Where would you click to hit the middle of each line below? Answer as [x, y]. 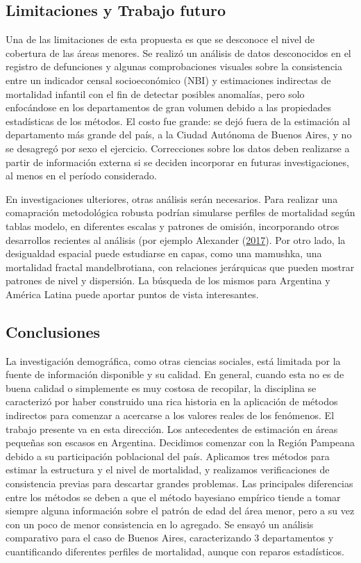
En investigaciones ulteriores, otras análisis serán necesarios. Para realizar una [172, 198]
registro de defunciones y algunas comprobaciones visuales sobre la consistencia [174, 66]
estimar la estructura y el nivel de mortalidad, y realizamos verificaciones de [168, 470]
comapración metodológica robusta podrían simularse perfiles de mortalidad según [180, 212]
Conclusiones [53, 331]
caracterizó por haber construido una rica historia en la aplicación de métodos [172, 401]
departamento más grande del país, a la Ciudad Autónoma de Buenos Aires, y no [179, 134]
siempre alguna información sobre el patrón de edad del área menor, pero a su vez [180, 511]
